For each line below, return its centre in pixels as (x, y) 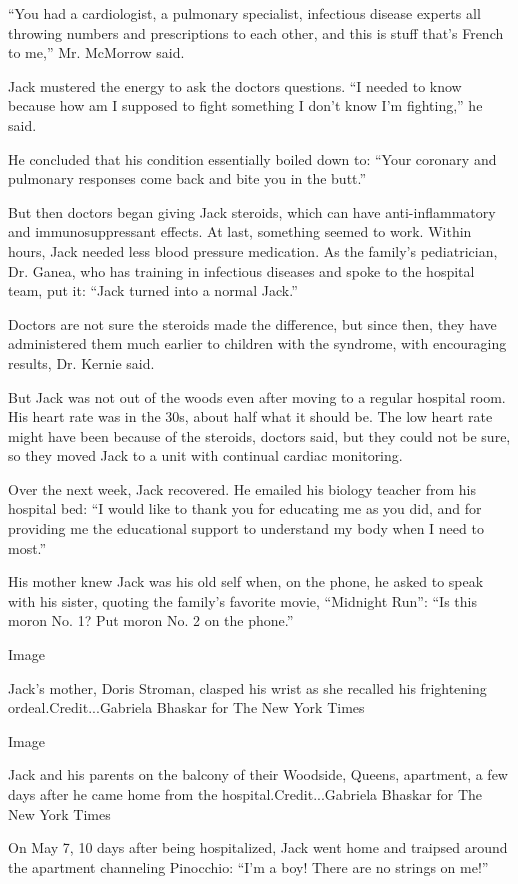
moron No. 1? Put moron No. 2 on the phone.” (151, 620)
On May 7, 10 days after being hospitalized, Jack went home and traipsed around (258, 847)
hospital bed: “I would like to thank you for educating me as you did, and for (245, 508)
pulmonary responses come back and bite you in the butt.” (187, 178)
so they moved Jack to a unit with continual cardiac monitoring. (205, 455)
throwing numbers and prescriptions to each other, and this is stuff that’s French (256, 32)
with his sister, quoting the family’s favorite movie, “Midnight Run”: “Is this (242, 600)
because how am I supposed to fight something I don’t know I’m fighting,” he (245, 105)
